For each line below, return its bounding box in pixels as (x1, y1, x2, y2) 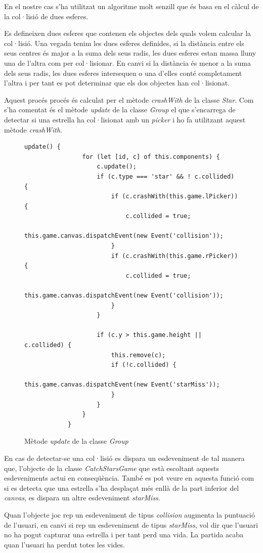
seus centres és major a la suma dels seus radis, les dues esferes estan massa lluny (4, 48, 256, 58)
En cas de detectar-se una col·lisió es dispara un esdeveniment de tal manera (4, 452, 245, 463)
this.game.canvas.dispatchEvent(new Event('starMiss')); (24, 381, 220, 389)
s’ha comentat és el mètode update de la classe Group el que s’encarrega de (4, 104, 236, 115)
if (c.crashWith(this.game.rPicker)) (111, 252, 238, 260)
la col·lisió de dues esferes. (4, 11, 89, 21)
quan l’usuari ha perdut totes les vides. (4, 539, 125, 549)
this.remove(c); (111, 351, 166, 359)
